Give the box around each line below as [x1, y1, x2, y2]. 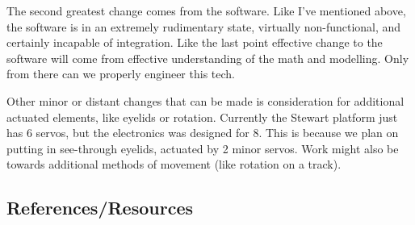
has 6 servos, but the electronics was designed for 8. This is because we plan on [6, 124, 399, 141]
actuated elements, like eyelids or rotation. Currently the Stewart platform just [6, 108, 398, 125]
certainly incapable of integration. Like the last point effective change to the [6, 34, 383, 51]
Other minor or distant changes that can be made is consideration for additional [6, 92, 405, 109]
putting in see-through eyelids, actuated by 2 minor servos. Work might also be [6, 140, 399, 156]
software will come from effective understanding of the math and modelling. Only [6, 49, 409, 66]
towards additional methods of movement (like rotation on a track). [6, 156, 342, 173]
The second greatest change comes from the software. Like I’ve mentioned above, [6, 2, 406, 19]
